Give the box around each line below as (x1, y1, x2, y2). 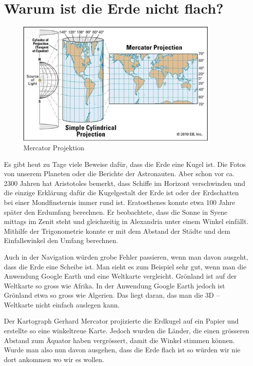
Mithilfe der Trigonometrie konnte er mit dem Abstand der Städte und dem (4, 225, 231, 236)
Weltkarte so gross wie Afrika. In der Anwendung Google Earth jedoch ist (4, 280, 225, 290)
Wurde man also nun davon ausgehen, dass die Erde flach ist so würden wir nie (4, 345, 240, 355)
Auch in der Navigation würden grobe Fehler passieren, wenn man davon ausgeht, (4, 251, 248, 262)
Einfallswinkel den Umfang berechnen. (4, 235, 118, 245)
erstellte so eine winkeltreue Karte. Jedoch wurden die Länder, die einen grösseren (4, 325, 250, 336)
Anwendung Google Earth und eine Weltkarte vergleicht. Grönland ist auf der (4, 271, 237, 281)
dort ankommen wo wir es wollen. (4, 354, 104, 364)
